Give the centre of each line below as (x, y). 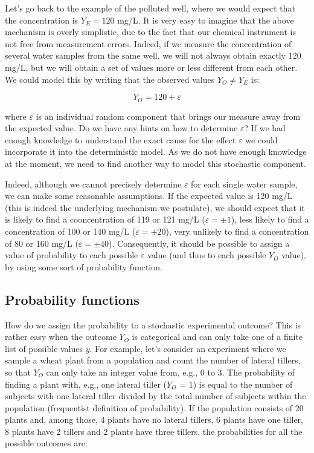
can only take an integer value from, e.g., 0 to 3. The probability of (170, 372)
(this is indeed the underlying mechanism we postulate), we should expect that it (155, 207)
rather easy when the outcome (61, 337)
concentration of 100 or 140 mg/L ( (70, 231)
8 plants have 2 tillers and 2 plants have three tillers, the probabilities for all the (154, 431)
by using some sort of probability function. (84, 266)
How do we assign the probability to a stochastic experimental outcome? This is (153, 324)
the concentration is (42, 20)
